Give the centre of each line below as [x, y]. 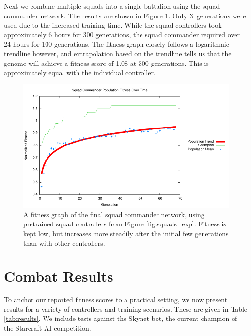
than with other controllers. [64, 243]
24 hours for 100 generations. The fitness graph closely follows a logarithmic [117, 44]
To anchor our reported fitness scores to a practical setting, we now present [116, 299]
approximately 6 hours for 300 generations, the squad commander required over [122, 34]
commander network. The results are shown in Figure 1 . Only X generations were [125, 15]
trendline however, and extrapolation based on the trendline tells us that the [118, 53]
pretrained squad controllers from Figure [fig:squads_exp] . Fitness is [125, 224]
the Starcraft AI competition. [47, 328]
